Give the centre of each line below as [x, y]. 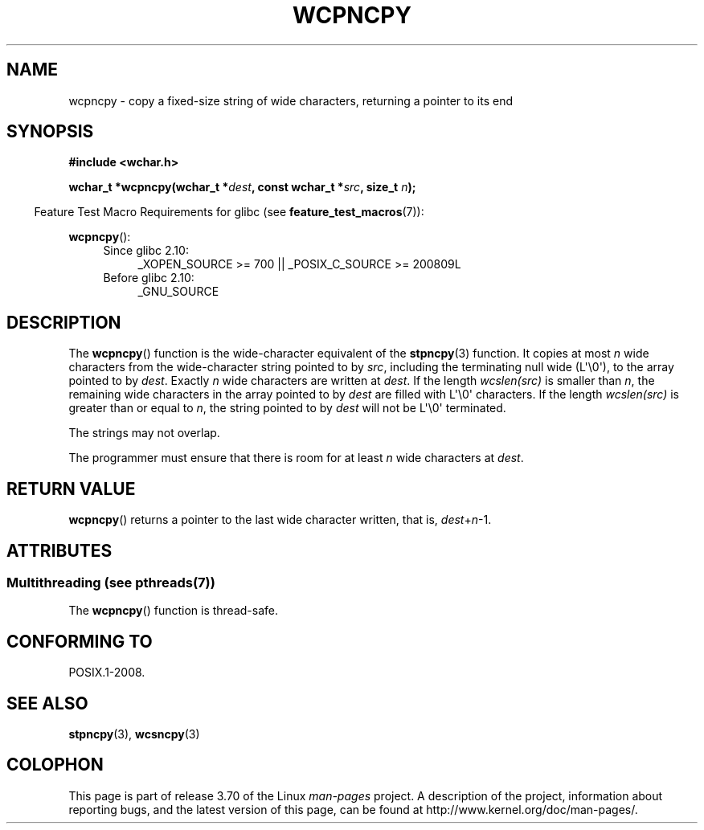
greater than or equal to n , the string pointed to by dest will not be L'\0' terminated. [287, 408]
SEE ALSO [47, 703]
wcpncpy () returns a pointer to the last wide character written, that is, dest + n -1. [280, 520]
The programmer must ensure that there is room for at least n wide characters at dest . [296, 458]
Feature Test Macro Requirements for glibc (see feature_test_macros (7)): [229, 212]
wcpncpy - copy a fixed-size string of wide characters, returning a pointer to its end [291, 100]
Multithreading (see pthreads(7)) [111, 582]
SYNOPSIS [50, 132]
